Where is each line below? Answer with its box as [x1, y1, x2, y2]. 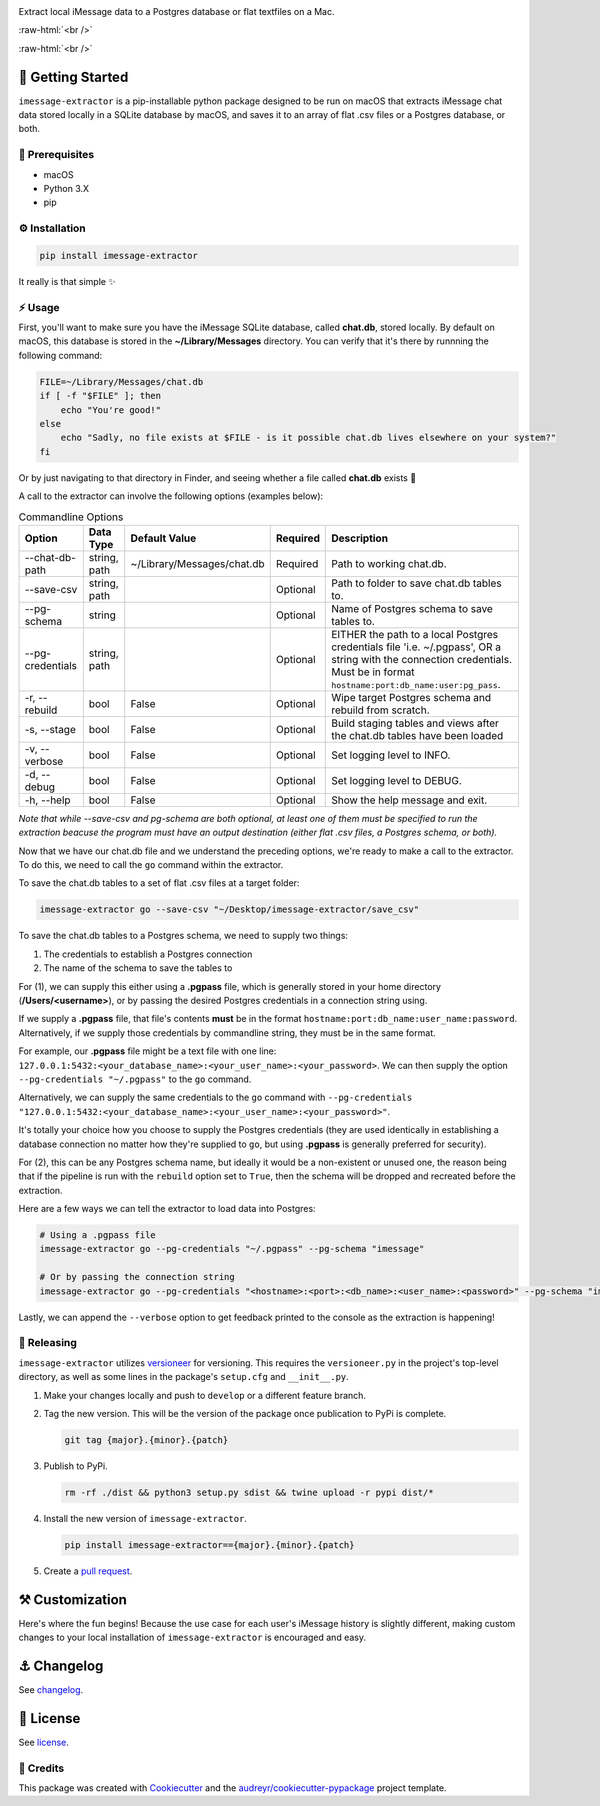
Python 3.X [43, 183, 90, 194]
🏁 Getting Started [18, 68, 129, 85]
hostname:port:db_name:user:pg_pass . [331, 677, 501, 691]
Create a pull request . [43, 1565, 133, 1577]
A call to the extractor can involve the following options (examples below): [18, 490, 324, 502]
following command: [18, 349, 103, 361]
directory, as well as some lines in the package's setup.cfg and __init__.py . [18, 1371, 349, 1383]
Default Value [130, 531, 197, 545]
